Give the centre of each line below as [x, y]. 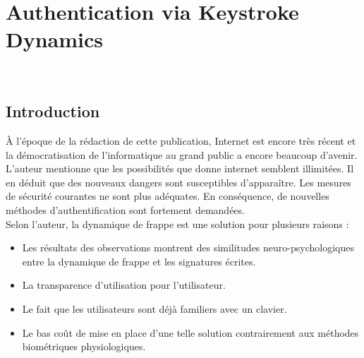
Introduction [53, 111]
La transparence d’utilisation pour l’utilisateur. [124, 285]
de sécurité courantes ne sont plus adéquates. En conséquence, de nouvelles [168, 196]
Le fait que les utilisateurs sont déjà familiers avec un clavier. [154, 309]
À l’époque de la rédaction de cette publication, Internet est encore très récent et [181, 141]
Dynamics [55, 39]
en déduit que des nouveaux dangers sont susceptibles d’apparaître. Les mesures [178, 182]
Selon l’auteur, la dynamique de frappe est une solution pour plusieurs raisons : [177, 223]
